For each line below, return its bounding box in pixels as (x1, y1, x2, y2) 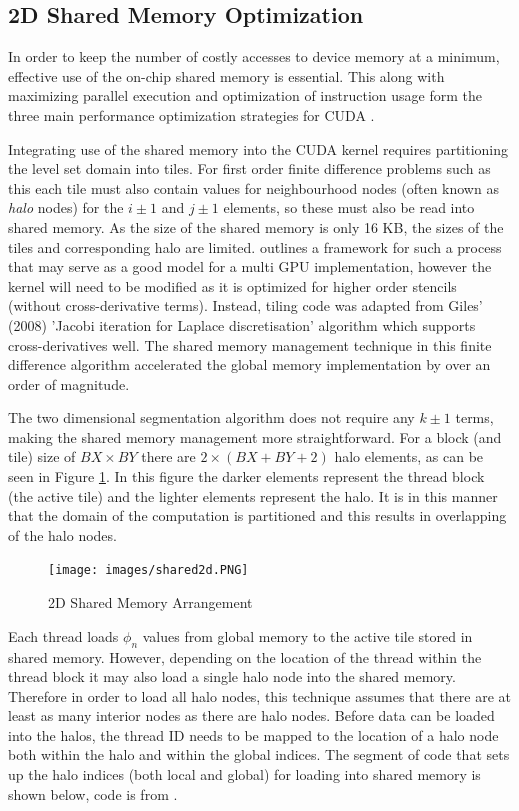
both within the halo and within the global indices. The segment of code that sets (8, 744, 510, 765)
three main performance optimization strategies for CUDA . (8, 104, 375, 125)
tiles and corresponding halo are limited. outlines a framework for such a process (8, 236, 502, 257)
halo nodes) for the (8, 197, 124, 218)
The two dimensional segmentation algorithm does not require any (8, 407, 415, 428)
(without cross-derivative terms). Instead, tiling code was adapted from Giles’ (8, 295, 483, 316)
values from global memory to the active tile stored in (142, 625, 473, 646)
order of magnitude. (8, 373, 130, 394)
